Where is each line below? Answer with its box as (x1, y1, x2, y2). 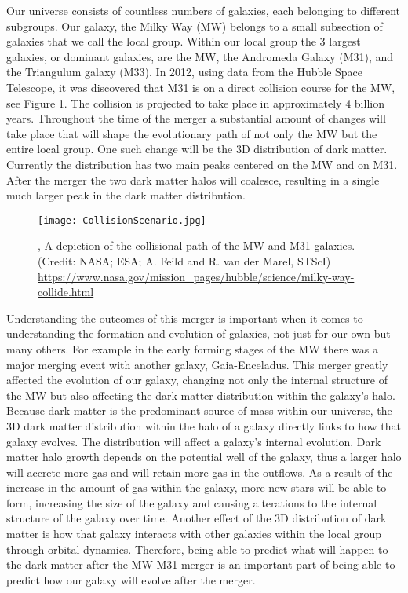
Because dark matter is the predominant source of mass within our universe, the (6, 402, 392, 419)
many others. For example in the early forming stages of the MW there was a (6, 340, 378, 357)
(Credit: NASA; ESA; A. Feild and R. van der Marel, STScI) (38, 252, 331, 269)
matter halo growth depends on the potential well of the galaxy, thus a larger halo (6, 448, 402, 465)
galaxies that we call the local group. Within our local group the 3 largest (6, 33, 361, 49)
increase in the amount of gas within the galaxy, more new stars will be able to (6, 479, 387, 496)
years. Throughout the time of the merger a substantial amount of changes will (6, 110, 386, 126)
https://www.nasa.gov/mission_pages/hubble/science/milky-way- (38, 268, 355, 284)
